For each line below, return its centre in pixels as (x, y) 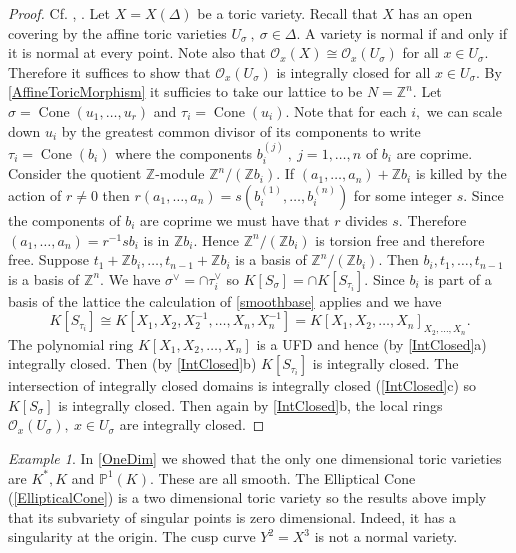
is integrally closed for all (353, 71)
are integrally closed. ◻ (192, 424)
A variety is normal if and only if (406, 32)
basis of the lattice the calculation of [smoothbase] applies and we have (225, 300)
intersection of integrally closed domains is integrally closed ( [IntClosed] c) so (242, 385)
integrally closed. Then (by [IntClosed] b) (132, 363)
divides (366, 219)
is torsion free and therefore (400, 239)
